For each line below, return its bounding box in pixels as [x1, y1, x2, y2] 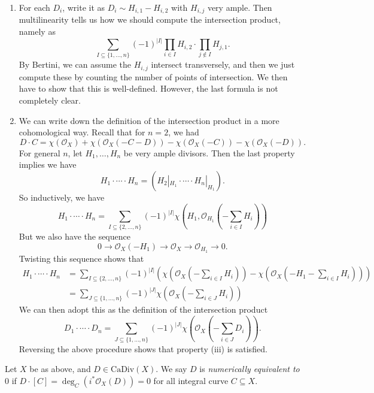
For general [19, 146, 60, 159]
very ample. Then [207, 1, 272, 13]
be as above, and [29, 362, 91, 375]
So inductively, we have [19, 191, 105, 204]
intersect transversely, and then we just [151, 58, 295, 71]
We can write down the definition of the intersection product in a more [19, 114, 279, 126]
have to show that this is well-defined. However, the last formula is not [19, 82, 278, 95]
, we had [168, 126, 199, 138]
